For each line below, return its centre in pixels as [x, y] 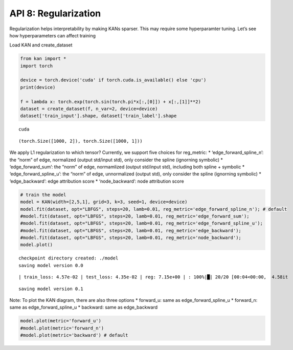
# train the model [43, 195]
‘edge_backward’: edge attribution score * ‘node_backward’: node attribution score [97, 181]
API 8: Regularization [55, 13]
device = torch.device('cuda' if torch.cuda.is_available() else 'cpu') [113, 80]
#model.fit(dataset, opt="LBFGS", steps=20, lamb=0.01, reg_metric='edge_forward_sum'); [135, 216]
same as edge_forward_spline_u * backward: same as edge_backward [84, 308]
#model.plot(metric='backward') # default [74, 335]
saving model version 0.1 [51, 289]
